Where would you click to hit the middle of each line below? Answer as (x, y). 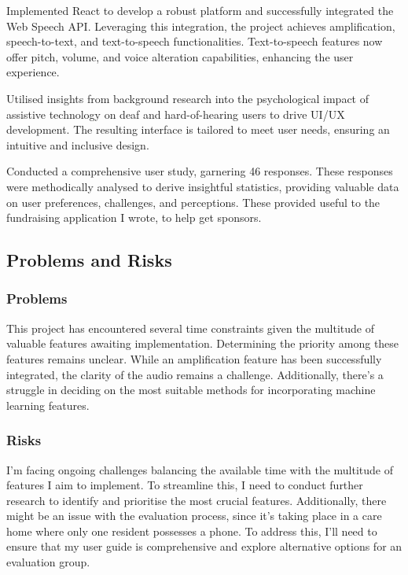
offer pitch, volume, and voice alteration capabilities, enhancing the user (180, 56)
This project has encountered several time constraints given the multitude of (190, 328)
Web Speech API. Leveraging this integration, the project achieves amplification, (201, 26)
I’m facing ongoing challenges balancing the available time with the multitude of (200, 469)
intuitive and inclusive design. (78, 144)
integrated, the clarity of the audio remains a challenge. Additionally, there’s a (195, 374)
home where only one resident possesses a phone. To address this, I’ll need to (192, 531)
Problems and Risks (89, 260)
